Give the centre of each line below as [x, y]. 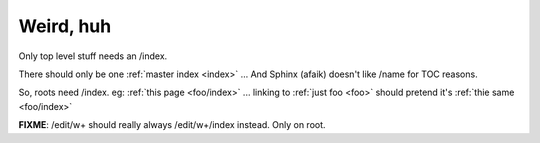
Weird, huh [65, 26]
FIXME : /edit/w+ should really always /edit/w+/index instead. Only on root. [172, 125]
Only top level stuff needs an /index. [93, 56]
